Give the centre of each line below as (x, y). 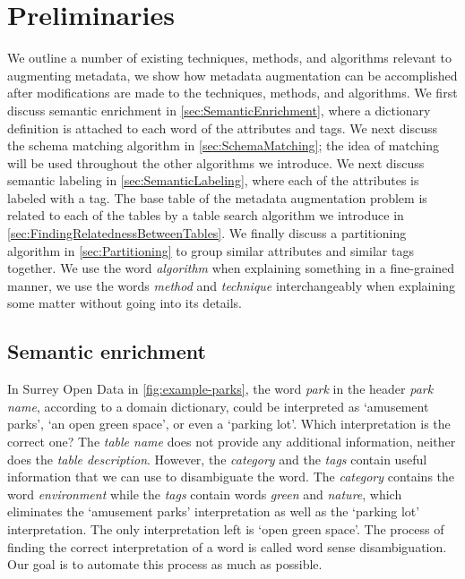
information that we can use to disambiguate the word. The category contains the (231, 477)
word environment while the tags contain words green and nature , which (205, 494)
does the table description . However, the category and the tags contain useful (217, 459)
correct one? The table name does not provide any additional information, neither (232, 442)
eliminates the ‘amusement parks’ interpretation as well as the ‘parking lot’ (214, 511)
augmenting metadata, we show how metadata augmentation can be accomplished (232, 75)
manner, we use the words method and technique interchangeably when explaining (231, 285)
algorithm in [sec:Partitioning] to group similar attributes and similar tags (211, 250)
